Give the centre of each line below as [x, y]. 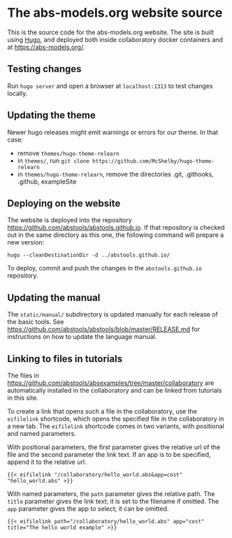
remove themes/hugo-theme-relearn [68, 153]
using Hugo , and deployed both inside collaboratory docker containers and [115, 39]
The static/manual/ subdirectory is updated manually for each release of [113, 314]
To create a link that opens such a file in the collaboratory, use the [102, 411]
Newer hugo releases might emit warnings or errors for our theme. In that [113, 132]
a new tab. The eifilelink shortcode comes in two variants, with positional [116, 426]
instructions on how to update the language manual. [82, 337]
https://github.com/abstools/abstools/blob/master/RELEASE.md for [104, 329]
